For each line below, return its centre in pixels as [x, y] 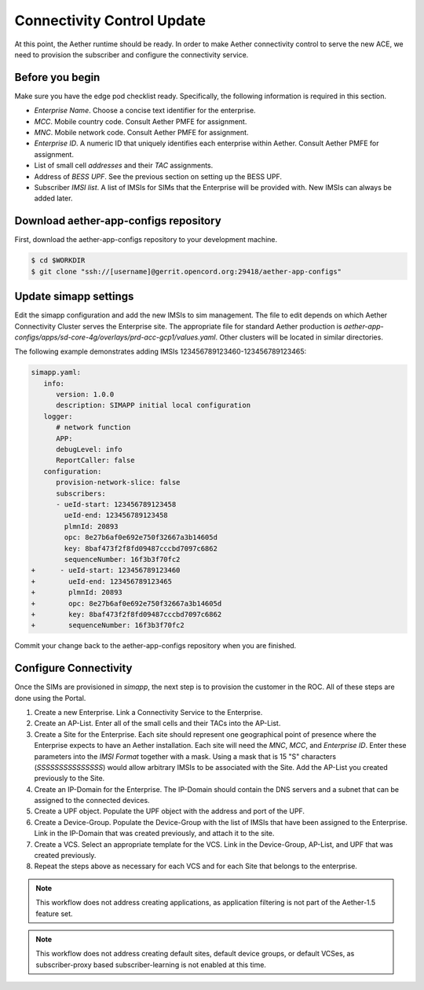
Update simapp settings [74, 297]
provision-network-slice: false [118, 482]
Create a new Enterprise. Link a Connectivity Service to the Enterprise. [148, 712]
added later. [53, 198]
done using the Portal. [50, 698]
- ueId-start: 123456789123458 [116, 504]
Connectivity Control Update [110, 20]
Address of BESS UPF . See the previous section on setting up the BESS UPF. [158, 176]
